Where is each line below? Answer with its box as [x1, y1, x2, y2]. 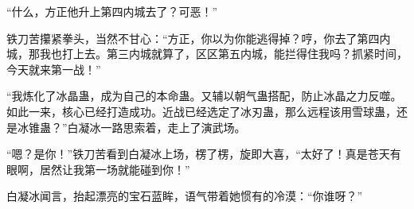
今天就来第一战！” [6, 60, 101, 77]
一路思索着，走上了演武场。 [100, 118, 246, 135]
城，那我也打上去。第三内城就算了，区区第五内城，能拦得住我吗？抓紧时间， [6, 45, 408, 62]
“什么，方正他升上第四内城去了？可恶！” [6, 3, 218, 19]
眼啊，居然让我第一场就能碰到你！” [6, 161, 190, 177]
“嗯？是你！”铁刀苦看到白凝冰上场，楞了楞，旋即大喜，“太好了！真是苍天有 [6, 145, 401, 162]
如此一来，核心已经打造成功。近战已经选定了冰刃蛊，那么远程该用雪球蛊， [6, 103, 396, 119]
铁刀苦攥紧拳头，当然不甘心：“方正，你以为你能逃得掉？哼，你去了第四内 [6, 29, 391, 46]
